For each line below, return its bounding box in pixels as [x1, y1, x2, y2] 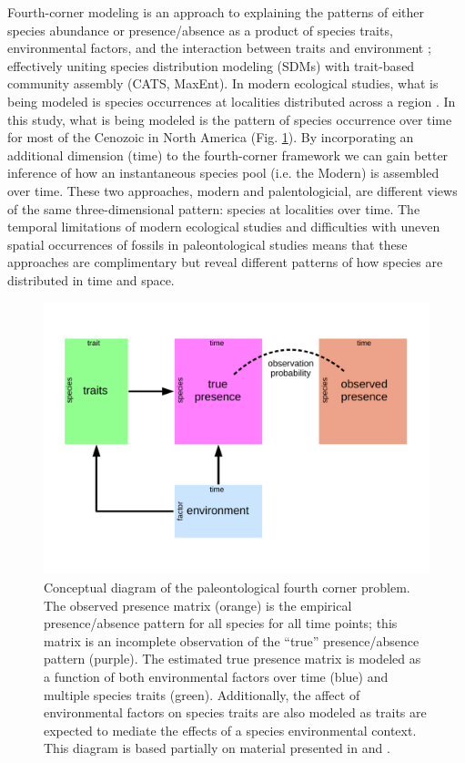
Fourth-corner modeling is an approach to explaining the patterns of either [7, 3, 424, 21]
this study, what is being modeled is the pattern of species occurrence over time [7, 109, 452, 129]
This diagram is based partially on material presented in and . [44, 738, 390, 758]
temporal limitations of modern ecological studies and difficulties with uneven [7, 217, 440, 236]
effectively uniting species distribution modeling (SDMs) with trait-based [7, 56, 415, 75]
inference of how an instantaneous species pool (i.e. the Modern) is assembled [7, 163, 440, 182]
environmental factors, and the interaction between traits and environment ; [7, 38, 431, 57]
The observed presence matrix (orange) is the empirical [44, 595, 352, 614]
